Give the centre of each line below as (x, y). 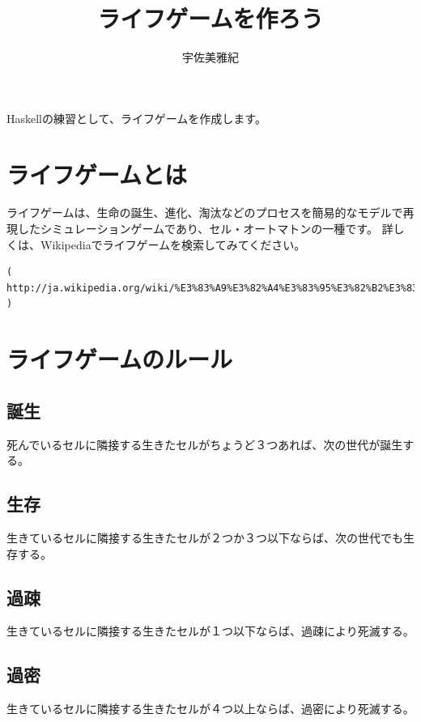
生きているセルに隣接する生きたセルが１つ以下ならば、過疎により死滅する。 (210, 631)
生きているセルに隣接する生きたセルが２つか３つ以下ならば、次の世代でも (205, 537)
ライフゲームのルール (119, 359)
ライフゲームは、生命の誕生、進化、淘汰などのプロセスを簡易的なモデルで (205, 212)
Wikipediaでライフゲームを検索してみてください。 (173, 244)
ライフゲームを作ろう (210, 18)
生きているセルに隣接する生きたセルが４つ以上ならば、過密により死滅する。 (210, 709)
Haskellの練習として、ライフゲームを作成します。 (136, 118)
